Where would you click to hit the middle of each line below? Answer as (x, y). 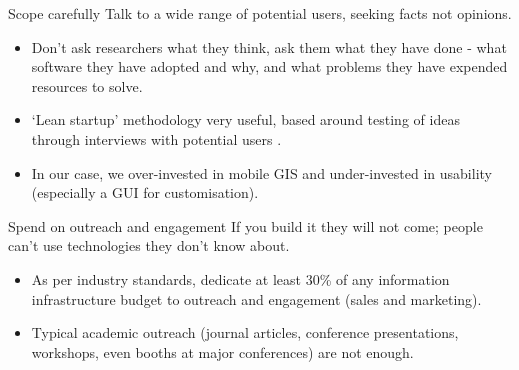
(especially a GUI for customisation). (145, 192)
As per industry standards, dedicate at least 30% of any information (240, 278)
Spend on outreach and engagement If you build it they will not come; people (245, 225)
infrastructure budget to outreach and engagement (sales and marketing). (256, 298)
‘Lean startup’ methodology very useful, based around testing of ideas (245, 119)
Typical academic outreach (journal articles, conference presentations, (245, 332)
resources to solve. (87, 85)
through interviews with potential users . (156, 138)
